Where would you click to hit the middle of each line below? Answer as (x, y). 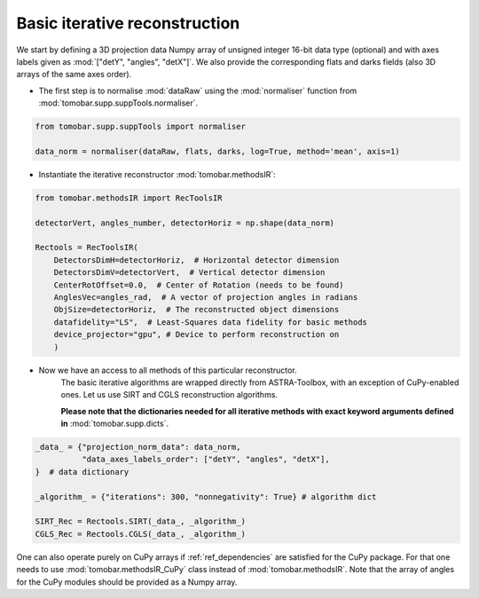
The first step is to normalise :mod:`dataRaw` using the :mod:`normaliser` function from (198, 90)
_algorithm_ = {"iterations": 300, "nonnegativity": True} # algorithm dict (206, 496)
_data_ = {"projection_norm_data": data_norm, (138, 447)
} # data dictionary (82, 472)
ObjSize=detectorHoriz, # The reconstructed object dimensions (196, 310)
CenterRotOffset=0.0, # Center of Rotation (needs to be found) (199, 285)
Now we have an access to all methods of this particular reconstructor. (168, 370)
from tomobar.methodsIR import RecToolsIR (129, 198)
